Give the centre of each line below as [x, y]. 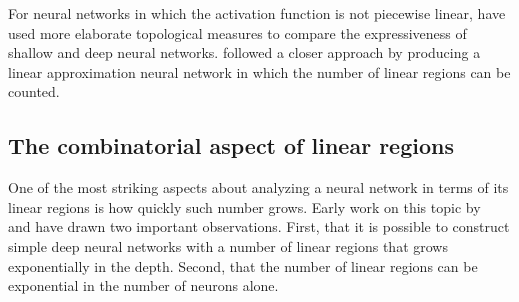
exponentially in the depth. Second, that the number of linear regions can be [243, 265]
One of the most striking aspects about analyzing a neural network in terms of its [258, 187]
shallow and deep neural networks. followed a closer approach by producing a [244, 52]
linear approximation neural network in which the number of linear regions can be [259, 71]
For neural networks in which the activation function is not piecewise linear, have [257, 13]
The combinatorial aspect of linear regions [231, 145]
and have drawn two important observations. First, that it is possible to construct [259, 226]
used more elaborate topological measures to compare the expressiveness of [237, 32]
